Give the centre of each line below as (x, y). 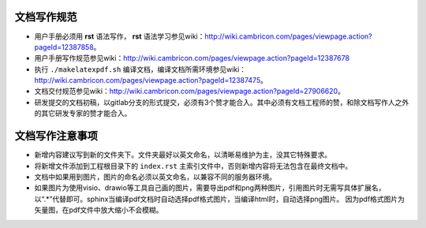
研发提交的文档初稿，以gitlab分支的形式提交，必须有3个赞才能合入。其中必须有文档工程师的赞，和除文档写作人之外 (222, 102)
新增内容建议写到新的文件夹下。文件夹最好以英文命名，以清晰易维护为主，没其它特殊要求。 (183, 155)
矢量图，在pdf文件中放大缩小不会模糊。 (99, 210)
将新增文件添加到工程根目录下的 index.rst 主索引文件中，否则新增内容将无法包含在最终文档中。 (193, 166)
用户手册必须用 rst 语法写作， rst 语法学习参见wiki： (120, 36)
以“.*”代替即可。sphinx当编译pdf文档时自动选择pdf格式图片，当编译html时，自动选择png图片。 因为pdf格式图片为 (220, 199)
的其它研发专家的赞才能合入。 (83, 114)
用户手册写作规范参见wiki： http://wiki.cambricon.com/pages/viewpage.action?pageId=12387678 (192, 58)
